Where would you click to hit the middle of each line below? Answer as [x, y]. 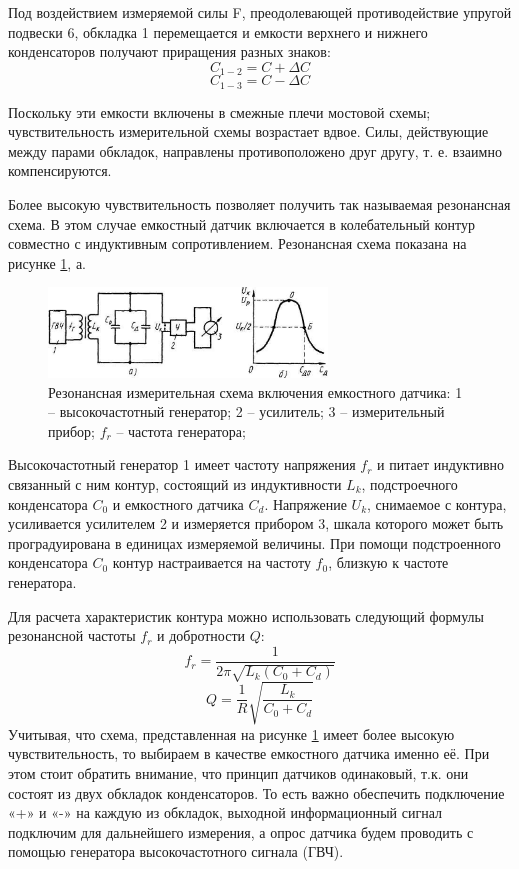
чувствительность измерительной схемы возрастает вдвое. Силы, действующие [248, 131]
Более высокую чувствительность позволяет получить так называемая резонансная [259, 204]
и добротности [201, 635]
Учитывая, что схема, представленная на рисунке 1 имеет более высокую [231, 733]
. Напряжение [305, 503]
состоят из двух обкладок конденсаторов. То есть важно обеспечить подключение [256, 792]
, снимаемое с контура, [437, 503]
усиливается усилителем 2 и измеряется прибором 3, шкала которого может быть [256, 523]
